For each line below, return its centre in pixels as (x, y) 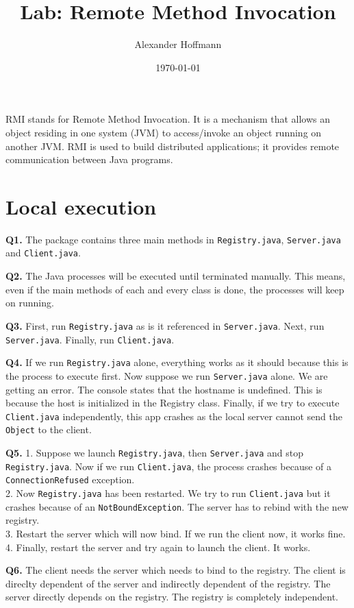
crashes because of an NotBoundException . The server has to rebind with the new (177, 506)
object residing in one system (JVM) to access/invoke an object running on (164, 132)
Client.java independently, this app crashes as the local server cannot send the (174, 416)
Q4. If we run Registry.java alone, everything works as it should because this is (177, 362)
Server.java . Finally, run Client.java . (90, 339)
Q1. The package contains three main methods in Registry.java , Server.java (173, 239)
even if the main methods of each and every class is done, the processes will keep (175, 289)
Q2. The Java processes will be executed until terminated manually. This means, (176, 276)
